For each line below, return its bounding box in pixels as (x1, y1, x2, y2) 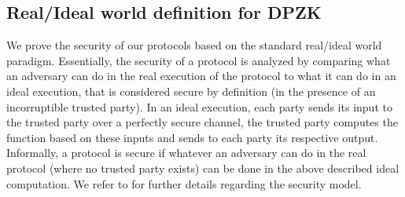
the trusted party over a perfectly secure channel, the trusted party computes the (6, 114, 398, 130)
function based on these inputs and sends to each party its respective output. (6, 129, 378, 145)
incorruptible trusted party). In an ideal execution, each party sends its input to (6, 98, 392, 115)
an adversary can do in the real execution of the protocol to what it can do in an (6, 67, 396, 84)
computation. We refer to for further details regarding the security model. (6, 175, 362, 192)
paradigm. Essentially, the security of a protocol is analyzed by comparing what (6, 52, 391, 68)
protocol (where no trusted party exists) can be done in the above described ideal (6, 159, 399, 176)
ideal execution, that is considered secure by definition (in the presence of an (6, 82, 376, 99)
